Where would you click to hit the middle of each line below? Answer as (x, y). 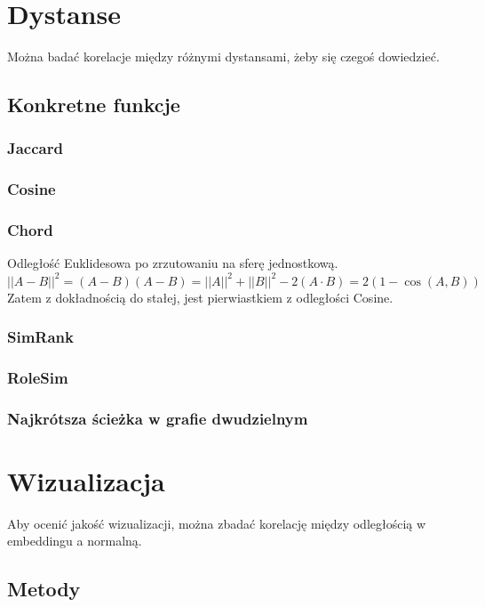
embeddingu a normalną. (75, 541)
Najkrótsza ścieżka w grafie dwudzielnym (158, 418)
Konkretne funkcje (94, 105)
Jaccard (35, 148)
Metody (44, 589)
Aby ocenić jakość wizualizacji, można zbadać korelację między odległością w (217, 523)
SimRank (40, 337)
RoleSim (38, 377)
